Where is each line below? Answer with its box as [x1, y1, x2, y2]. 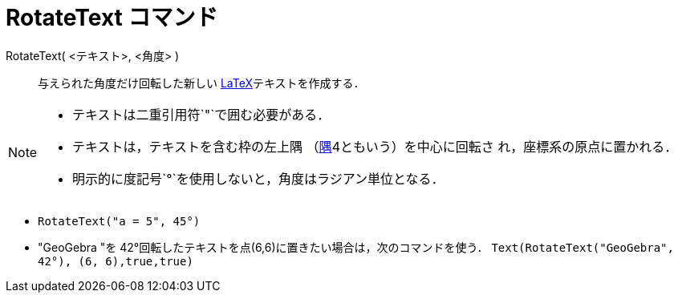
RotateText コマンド [6, 4, 218, 31]
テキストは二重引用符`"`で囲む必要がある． [72, 106, 331, 123]
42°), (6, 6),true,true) [38, 254, 193, 268]
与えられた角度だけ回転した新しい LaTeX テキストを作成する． [38, 75, 365, 90]
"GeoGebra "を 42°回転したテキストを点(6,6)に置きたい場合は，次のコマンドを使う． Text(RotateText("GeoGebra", [38, 240, 674, 254]
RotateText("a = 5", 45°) [38, 214, 201, 228]
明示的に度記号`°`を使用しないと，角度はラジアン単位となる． [72, 170, 445, 187]
